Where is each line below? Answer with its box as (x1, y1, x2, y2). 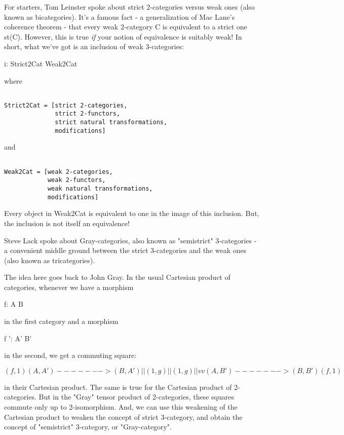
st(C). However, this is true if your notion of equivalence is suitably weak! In (4, 31, 242, 42)
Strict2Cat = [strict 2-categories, (4, 101, 128, 109)
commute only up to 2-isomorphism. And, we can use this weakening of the (4, 402, 238, 412)
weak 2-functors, (47, 176, 106, 184)
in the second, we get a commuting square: (4, 350, 137, 360)
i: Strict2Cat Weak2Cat (4, 58, 78, 68)
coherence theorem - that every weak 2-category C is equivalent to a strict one (4, 21, 247, 32)
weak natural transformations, (47, 185, 153, 192)
